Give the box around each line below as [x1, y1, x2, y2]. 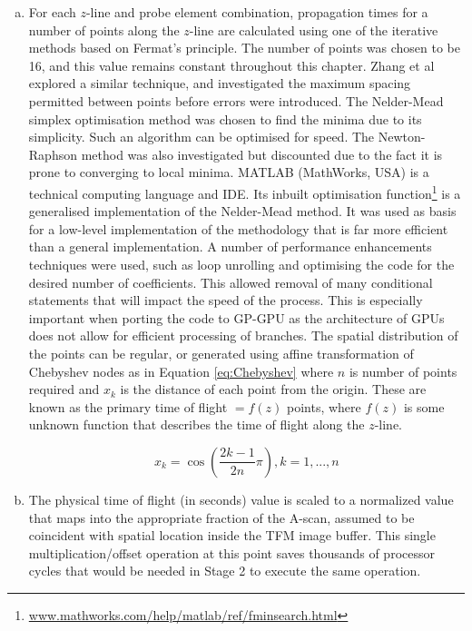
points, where [286, 397, 361, 416]
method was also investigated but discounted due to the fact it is [81, 144, 443, 163]
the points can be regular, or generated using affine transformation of [28, 343, 414, 362]
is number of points [349, 361, 457, 380]
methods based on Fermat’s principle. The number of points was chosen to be [28, 38, 460, 57]
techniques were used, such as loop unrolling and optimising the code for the [28, 254, 455, 273]
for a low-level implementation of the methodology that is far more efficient [28, 219, 448, 238]
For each [28, 3, 76, 21]
